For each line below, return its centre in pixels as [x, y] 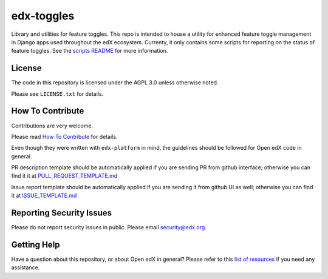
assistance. [26, 267]
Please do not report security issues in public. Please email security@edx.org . [109, 227]
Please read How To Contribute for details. [64, 136]
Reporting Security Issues [62, 213]
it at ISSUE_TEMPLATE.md [44, 196]
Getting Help [36, 245]
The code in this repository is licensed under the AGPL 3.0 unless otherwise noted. [115, 82]
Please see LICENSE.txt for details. [57, 93]
